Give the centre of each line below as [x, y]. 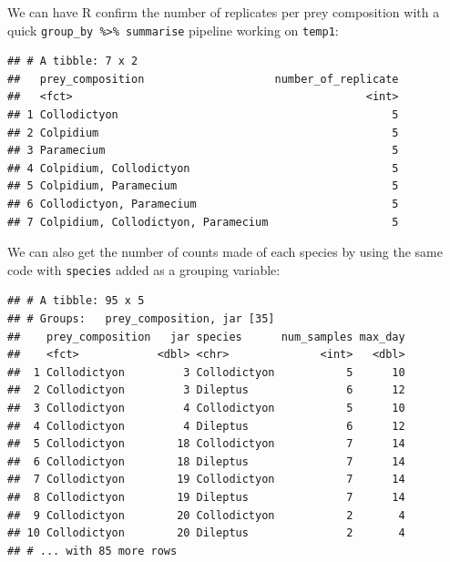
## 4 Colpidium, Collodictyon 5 [203, 168]
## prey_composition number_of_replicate [203, 79]
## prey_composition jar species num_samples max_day [206, 337]
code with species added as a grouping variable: [144, 269]
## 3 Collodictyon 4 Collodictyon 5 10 [206, 408]
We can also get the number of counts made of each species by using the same [225, 252]
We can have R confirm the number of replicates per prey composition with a [224, 12]
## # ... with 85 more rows [92, 551]
